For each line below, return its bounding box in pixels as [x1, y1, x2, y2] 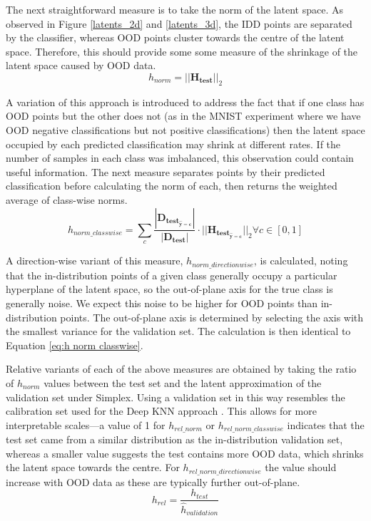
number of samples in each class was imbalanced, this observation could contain [6, 150, 354, 165]
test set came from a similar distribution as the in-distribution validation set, [6, 432, 343, 447]
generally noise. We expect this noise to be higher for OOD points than [6, 295, 317, 310]
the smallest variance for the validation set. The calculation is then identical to [6, 324, 351, 339]
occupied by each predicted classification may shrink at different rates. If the [6, 136, 341, 151]
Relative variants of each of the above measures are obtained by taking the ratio [6, 361, 357, 376]
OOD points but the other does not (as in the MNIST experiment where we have [6, 108, 361, 123]
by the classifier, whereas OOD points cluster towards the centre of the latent [6, 30, 345, 45]
